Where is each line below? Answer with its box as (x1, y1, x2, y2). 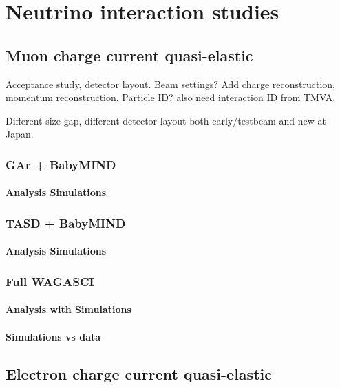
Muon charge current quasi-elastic (6, 44, 253, 65)
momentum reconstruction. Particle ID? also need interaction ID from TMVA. (6, 90, 336, 105)
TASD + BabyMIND (6, 214, 126, 231)
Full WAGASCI (6, 272, 94, 290)
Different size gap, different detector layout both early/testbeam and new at (6, 113, 326, 127)
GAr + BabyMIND (6, 155, 116, 173)
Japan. (6, 127, 34, 141)
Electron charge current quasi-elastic (6, 363, 272, 384)
